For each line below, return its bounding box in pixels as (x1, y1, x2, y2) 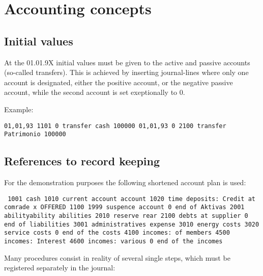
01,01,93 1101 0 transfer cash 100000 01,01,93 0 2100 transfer (4, 122, 226, 130)
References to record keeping (4, 153, 160, 169)
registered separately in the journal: (4, 262, 115, 273)
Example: (4, 104, 34, 114)
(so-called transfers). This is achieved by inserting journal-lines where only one (4, 67, 249, 78)
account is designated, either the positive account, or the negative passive (4, 77, 233, 87)
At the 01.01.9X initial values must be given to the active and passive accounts (4, 57, 250, 67)
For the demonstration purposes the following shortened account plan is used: (4, 177, 246, 188)
